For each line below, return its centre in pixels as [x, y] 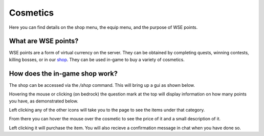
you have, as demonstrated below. [44, 101]
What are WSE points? [44, 41]
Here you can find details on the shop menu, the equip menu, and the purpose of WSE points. [103, 27]
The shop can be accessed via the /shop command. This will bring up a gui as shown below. [102, 85]
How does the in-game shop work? [63, 73]
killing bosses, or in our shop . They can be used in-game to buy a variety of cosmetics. [97, 59]
